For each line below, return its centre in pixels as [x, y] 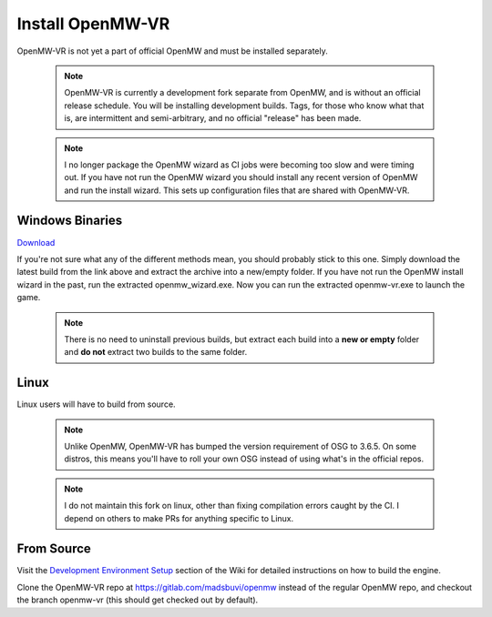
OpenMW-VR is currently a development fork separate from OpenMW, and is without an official [242, 93]
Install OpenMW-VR [93, 24]
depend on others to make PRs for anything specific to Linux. [179, 518]
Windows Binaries [70, 221]
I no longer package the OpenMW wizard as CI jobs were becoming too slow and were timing [239, 165]
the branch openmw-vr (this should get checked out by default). [138, 600]
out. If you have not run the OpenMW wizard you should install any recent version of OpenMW [241, 177]
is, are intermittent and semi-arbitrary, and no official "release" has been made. [213, 118]
